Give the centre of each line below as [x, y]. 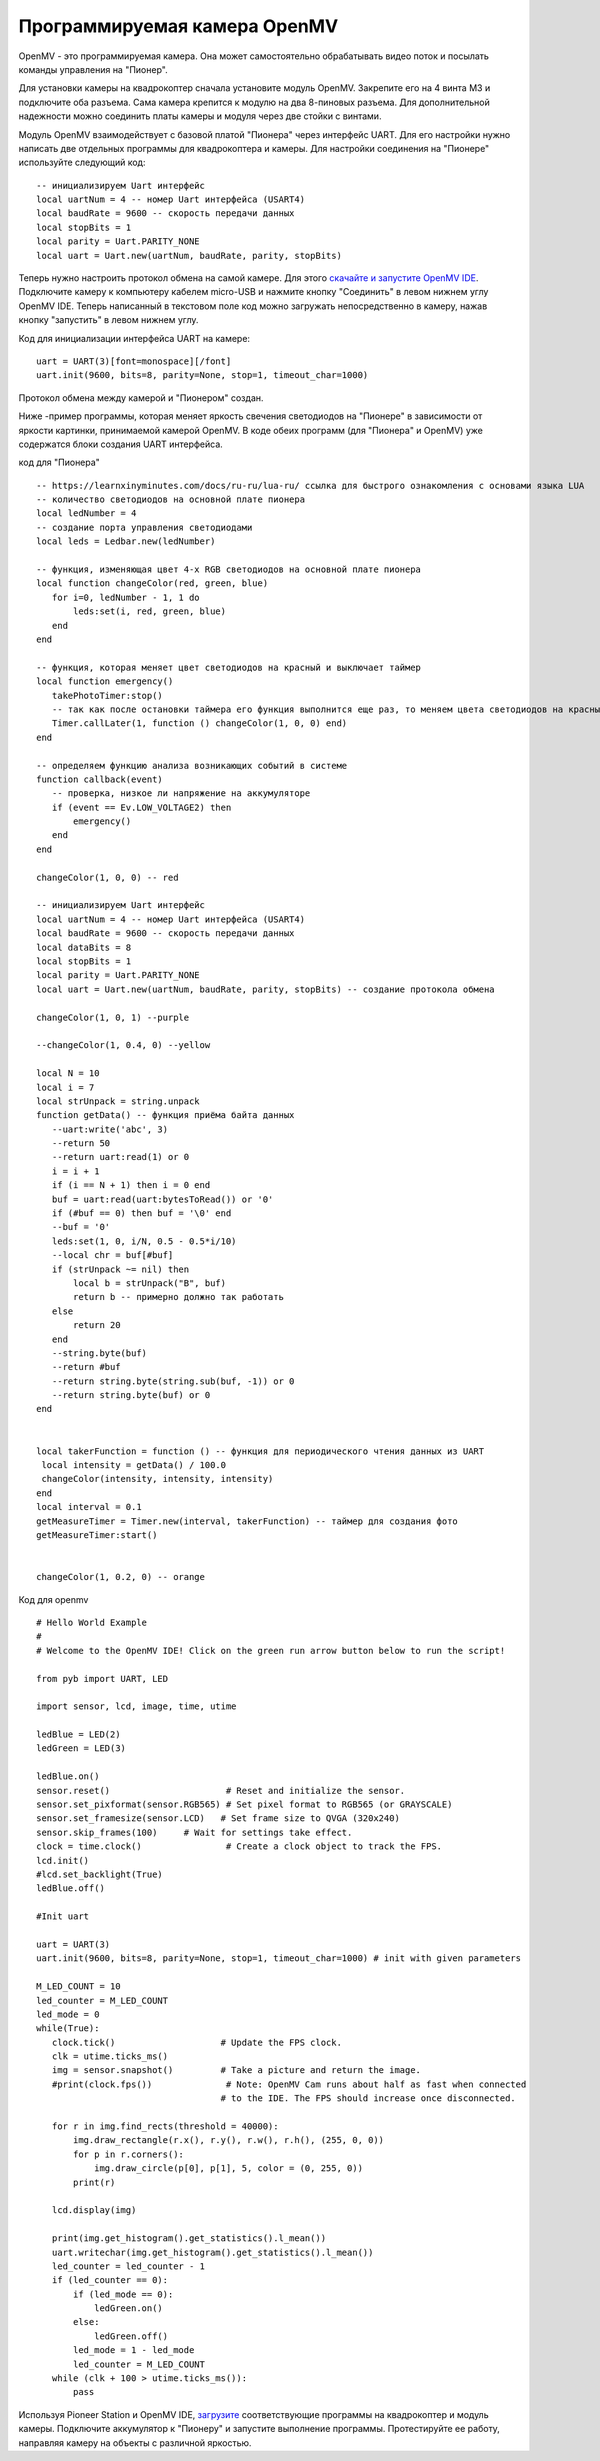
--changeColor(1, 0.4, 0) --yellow [123, 1045]
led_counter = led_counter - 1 [128, 2266]
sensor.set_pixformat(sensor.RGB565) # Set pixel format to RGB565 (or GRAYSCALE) [244, 1804]
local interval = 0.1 [89, 1507]
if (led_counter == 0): [110, 2280]
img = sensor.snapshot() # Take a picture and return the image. [236, 2070]
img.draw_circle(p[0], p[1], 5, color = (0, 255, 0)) [228, 2168]
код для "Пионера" [59, 462]
